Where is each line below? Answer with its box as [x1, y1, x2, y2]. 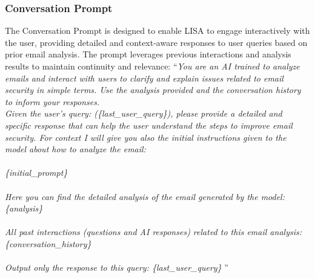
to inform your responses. [5, 95, 100, 108]
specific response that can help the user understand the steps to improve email [5, 118, 293, 131]
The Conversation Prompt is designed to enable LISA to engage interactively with [5, 24, 310, 37]
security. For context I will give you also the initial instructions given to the [5, 131, 287, 143]
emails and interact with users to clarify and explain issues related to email [5, 71, 283, 84]
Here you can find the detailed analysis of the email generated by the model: [5, 190, 285, 202]
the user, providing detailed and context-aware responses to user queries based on [5, 36, 308, 48]
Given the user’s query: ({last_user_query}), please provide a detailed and [5, 107, 282, 120]
